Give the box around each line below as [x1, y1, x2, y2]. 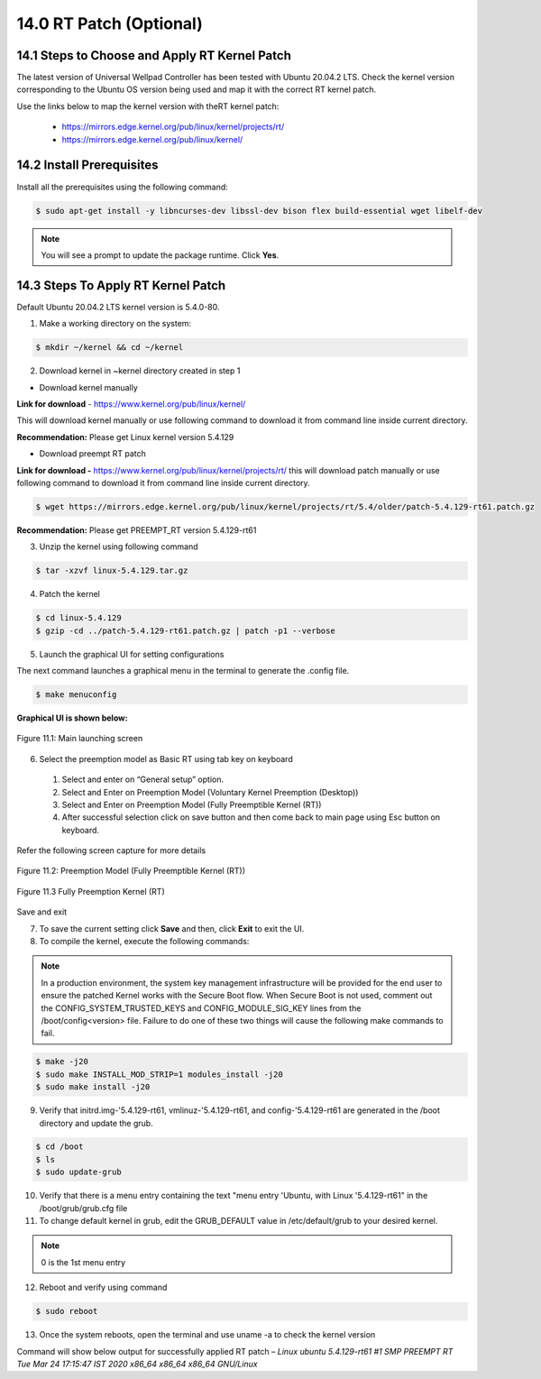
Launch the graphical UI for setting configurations [39, 648, 225, 659]
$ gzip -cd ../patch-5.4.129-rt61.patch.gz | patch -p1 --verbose [35, 625, 335, 636]
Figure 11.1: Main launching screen [16, 733, 143, 744]
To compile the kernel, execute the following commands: [39, 936, 250, 947]
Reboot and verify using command [39, 1282, 168, 1293]
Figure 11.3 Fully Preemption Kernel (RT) [16, 886, 166, 896]
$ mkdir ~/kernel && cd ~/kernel [35, 343, 184, 353]
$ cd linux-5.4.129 [35, 613, 122, 623]
